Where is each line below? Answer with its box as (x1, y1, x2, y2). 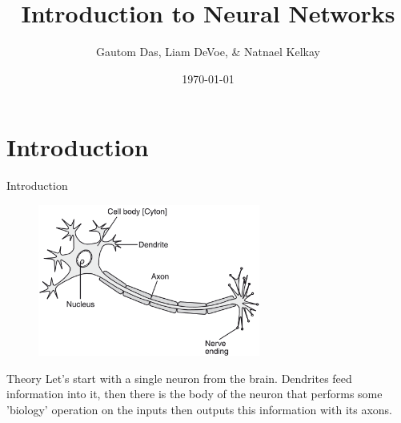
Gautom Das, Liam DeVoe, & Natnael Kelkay (96, 43, 320, 60)
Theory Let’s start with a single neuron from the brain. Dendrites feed (6, 369, 352, 386)
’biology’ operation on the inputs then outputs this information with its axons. (6, 401, 392, 418)
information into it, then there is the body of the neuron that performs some (6, 385, 383, 402)
